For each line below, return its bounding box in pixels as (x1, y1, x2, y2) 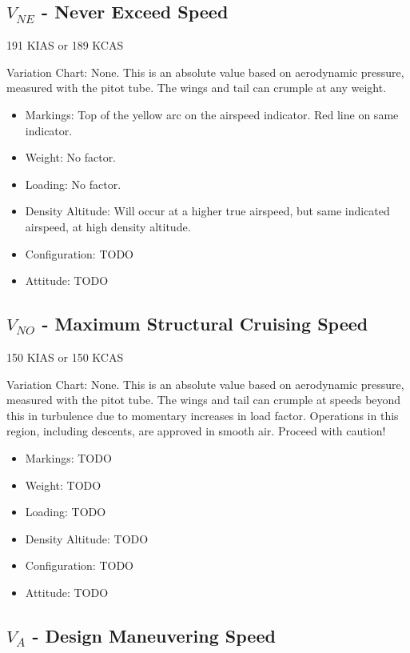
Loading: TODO (25, 503, 106, 520)
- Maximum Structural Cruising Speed (42, 311, 368, 336)
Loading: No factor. (25, 175, 121, 192)
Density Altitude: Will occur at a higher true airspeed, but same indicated (25, 202, 390, 219)
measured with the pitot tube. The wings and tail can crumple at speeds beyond (6, 391, 401, 408)
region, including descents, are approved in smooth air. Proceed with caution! (6, 423, 386, 439)
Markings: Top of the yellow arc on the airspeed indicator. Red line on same (25, 106, 399, 122)
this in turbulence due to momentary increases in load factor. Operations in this (6, 407, 399, 423)
